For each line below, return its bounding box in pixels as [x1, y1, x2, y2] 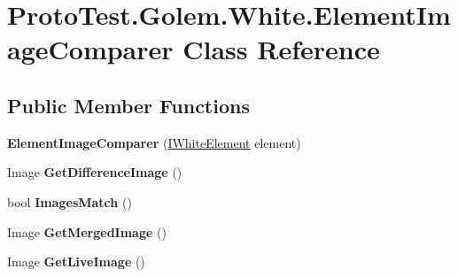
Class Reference [182, 31, 380, 67]
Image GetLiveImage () [7, 252, 145, 271]
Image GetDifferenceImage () [7, 163, 182, 181]
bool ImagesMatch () [7, 192, 132, 211]
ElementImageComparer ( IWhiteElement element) [7, 133, 301, 151]
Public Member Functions [7, 91, 250, 119]
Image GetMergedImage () [7, 222, 167, 241]
